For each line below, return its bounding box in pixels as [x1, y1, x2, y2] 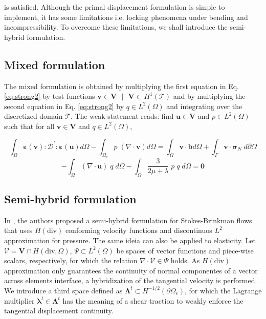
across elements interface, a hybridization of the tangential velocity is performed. [4, 275, 257, 286]
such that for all [4, 120, 55, 131]
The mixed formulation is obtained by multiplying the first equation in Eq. [4, 80, 239, 91]
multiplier [4, 295, 35, 306]
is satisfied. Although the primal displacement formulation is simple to [4, 2, 225, 12]
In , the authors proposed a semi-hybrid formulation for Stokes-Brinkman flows [4, 215, 252, 225]
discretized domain [4, 111, 63, 121]
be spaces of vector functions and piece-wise [116, 245, 254, 256]
